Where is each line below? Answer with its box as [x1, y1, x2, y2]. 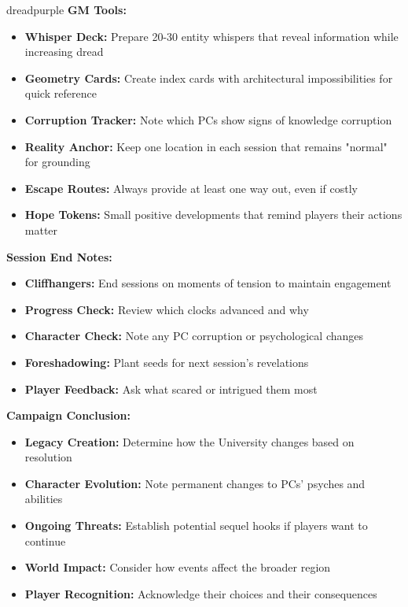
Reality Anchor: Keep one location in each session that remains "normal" [24, 138, 388, 154]
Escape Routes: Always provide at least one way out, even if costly [24, 180, 358, 196]
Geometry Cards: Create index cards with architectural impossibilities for [24, 69, 393, 86]
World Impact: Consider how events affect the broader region [24, 559, 331, 576]
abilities [24, 490, 63, 507]
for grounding [24, 154, 90, 170]
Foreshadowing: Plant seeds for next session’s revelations [24, 353, 309, 370]
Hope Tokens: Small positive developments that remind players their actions [24, 206, 402, 223]
